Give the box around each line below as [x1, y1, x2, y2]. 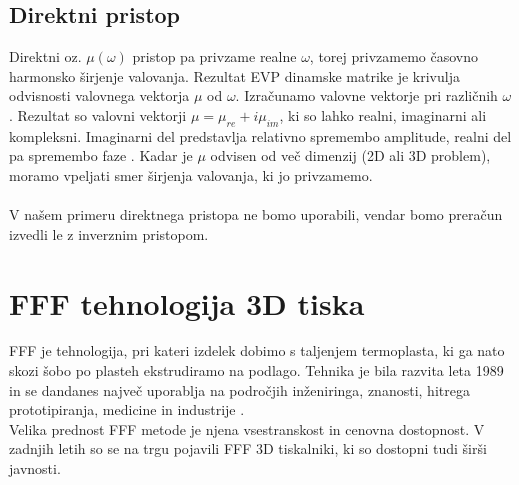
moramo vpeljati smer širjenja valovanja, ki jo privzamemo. [9, 164, 373, 185]
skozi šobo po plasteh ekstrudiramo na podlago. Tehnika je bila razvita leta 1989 [9, 360, 504, 381]
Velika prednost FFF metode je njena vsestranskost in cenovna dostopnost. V [9, 418, 485, 439]
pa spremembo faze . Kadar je [9, 145, 193, 166]
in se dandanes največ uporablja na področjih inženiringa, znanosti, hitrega [9, 379, 470, 400]
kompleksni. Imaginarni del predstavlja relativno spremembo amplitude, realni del [9, 125, 512, 146]
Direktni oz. [9, 46, 82, 67]
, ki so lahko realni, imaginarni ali [279, 104, 487, 125]
